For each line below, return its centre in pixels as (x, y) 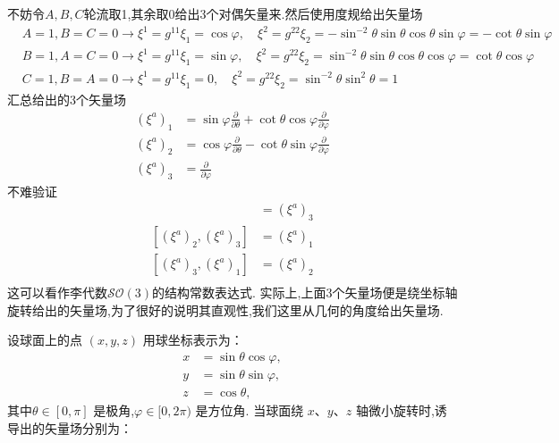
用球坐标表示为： (193, 340)
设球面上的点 (45, 340)
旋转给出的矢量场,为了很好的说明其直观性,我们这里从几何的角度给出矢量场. (225, 309)
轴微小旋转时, (395, 410)
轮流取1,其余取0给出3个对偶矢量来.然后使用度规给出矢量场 (253, 13)
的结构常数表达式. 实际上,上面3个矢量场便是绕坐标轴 (305, 293)
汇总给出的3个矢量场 (67, 99)
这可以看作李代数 (57, 293)
